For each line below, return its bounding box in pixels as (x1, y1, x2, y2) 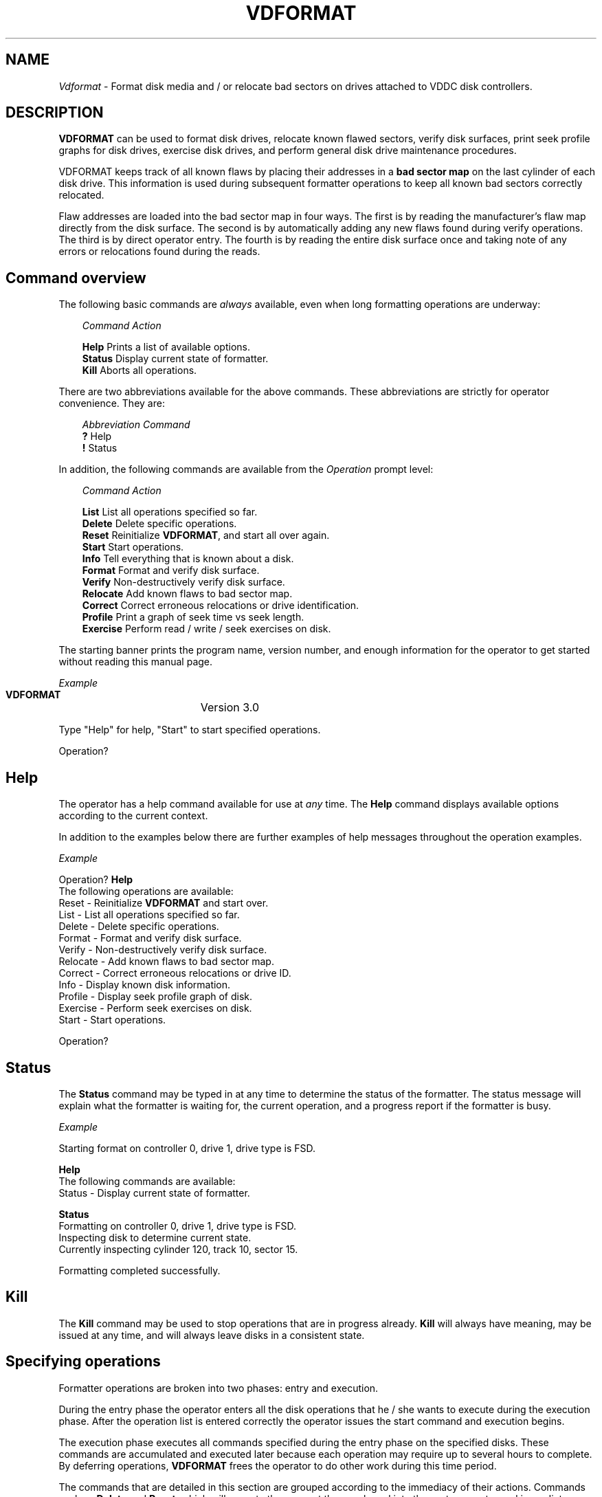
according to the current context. (58, 810, 208, 822)
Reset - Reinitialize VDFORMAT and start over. (58, 897, 269, 909)
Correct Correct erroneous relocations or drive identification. (82, 599, 359, 612)
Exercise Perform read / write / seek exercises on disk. (82, 623, 331, 635)
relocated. (58, 189, 104, 201)
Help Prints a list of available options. (82, 341, 250, 353)
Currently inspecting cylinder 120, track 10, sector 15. (58, 1243, 298, 1255)
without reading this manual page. (58, 656, 213, 668)
